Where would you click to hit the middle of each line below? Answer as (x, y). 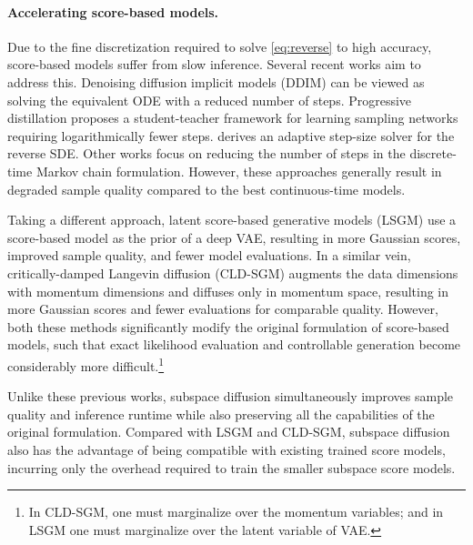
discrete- (433, 153)
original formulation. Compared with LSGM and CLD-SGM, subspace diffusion (229, 432)
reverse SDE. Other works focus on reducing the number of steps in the (206, 153)
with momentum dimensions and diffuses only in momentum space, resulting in (228, 291)
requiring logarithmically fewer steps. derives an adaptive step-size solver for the (231, 135)
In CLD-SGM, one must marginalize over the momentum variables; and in (236, 512)
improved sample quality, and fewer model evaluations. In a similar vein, (209, 255)
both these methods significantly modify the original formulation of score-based (228, 326)
